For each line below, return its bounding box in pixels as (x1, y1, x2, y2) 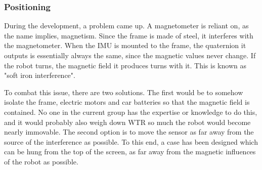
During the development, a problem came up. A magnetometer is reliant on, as (4, 20, 249, 31)
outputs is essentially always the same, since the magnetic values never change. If (4, 50, 256, 60)
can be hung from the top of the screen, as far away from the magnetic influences (4, 146, 256, 157)
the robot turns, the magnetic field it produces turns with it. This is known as (4, 60, 246, 70)
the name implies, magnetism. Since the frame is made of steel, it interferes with (4, 30, 253, 40)
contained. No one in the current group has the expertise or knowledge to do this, (4, 106, 257, 117)
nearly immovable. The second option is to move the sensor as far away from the (4, 126, 254, 137)
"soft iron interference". (4, 70, 75, 80)
